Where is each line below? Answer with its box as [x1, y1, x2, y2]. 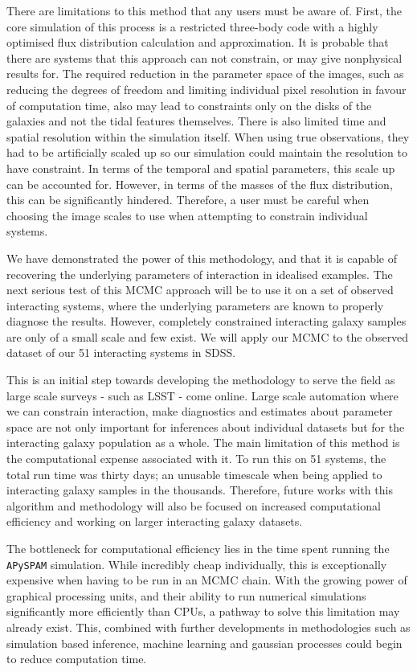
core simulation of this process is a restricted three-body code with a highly [6, 18, 378, 35]
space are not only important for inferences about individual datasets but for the [6, 418, 405, 435]
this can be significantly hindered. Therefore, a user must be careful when [6, 191, 370, 208]
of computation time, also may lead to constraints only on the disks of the [6, 96, 372, 113]
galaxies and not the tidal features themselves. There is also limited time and [6, 113, 386, 129]
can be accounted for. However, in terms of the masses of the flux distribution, [6, 175, 393, 192]
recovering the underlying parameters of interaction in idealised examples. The [6, 265, 393, 282]
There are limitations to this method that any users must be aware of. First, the [6, 2, 402, 18]
